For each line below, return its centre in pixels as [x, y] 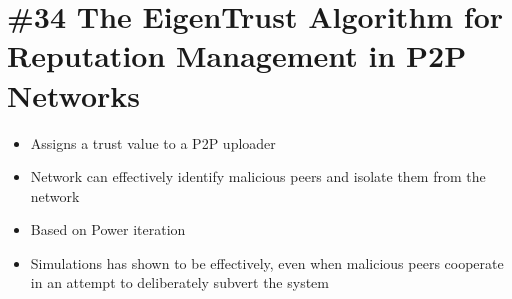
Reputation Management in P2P [237, 55]
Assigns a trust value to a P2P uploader [153, 142]
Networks [74, 94]
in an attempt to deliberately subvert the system [179, 282]
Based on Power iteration [108, 229]
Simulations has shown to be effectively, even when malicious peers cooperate [267, 262]
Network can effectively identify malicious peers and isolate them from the [258, 176]
